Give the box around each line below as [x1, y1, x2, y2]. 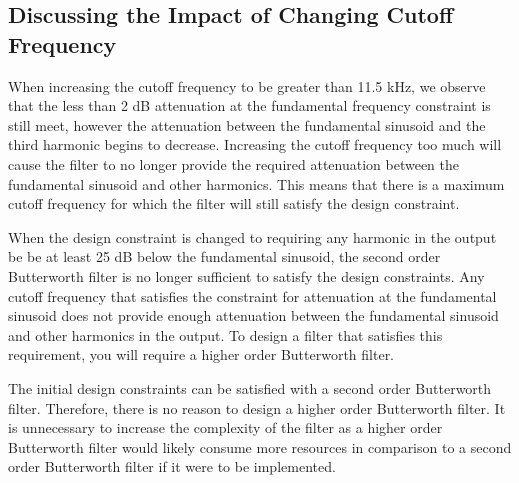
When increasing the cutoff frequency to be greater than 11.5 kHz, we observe [8, 75, 486, 96]
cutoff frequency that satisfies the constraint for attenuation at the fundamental [8, 285, 497, 306]
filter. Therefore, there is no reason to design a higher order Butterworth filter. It [8, 397, 506, 418]
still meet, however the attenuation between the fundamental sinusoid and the [8, 114, 486, 135]
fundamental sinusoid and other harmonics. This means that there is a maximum [8, 173, 505, 194]
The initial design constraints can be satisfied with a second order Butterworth [8, 377, 492, 398]
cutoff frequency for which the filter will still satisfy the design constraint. [8, 193, 460, 214]
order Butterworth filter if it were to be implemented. [8, 456, 336, 477]
